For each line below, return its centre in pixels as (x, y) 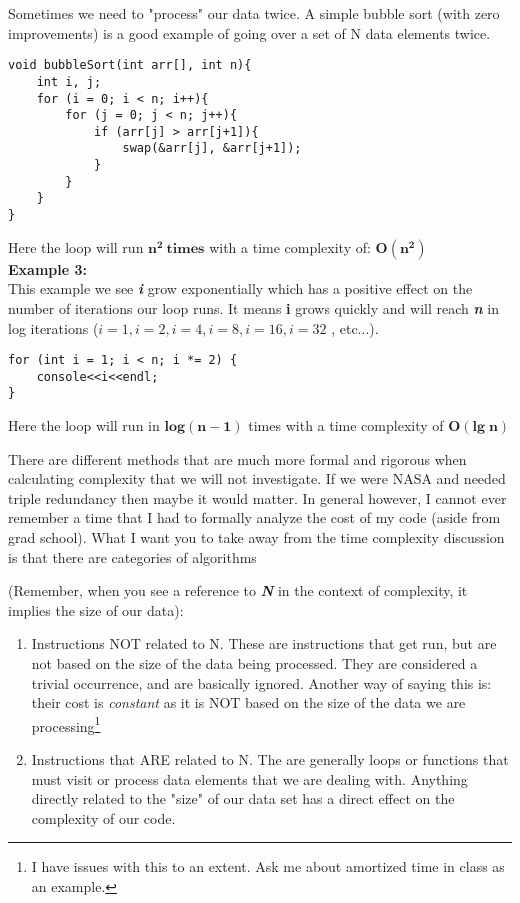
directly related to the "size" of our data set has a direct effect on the (243, 798)
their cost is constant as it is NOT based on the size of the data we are (248, 702)
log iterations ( (53, 327)
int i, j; (69, 81)
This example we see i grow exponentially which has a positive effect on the (240, 288)
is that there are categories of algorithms (132, 556)
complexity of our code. (103, 817)
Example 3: (47, 268)
